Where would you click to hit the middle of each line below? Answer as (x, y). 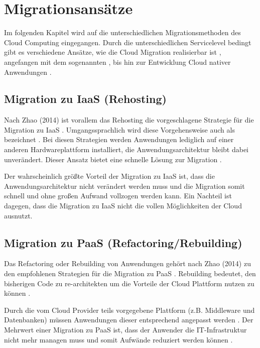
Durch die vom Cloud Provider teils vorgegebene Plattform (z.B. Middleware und (129, 310)
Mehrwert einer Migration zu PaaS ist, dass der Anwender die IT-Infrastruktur (125, 329)
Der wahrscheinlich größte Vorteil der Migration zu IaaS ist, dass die (109, 176)
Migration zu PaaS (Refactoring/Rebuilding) (123, 242)
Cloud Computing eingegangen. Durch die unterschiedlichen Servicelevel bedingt (128, 42)
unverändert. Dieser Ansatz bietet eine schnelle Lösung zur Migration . (113, 159)
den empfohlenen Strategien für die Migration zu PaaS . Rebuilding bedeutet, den (130, 273)
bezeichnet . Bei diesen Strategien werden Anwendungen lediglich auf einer (119, 139)
